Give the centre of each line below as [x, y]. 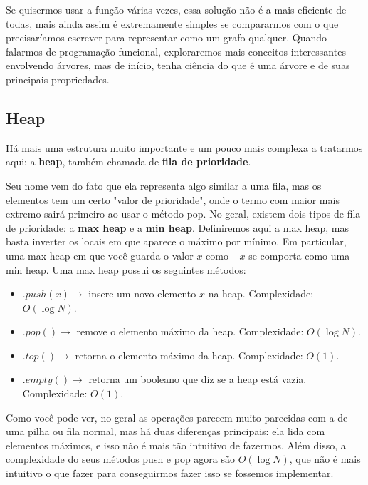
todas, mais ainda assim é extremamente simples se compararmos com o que [172, 23]
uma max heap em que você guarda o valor [100, 255]
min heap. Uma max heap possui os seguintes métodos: [126, 269]
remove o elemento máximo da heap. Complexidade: [190, 331]
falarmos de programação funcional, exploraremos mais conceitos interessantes [176, 51]
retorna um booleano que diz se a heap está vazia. [198, 379]
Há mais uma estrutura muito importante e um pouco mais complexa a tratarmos [184, 147]
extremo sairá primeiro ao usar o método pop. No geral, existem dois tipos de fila [183, 214]
